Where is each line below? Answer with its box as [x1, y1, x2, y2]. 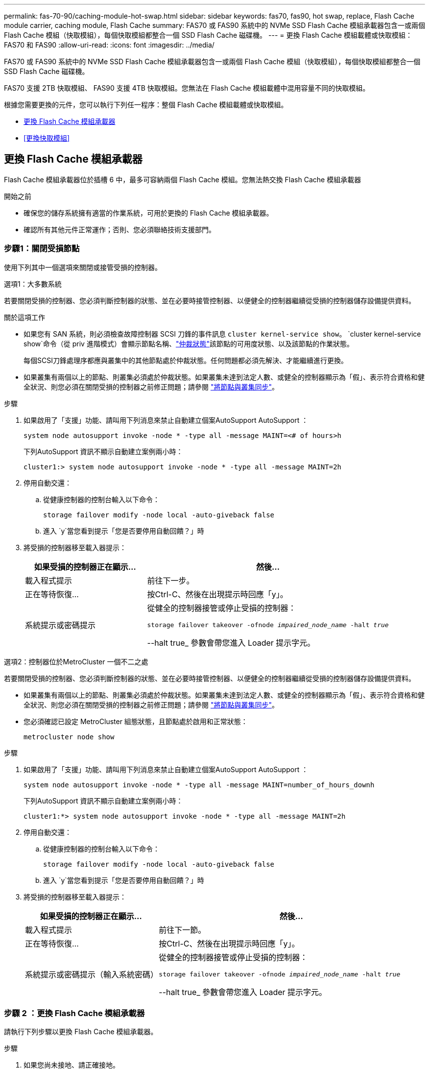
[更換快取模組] [24, 134, 70, 142]
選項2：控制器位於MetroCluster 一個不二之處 [4, 657, 148, 666]
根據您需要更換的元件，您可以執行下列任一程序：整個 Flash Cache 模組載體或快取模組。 [4, 100, 288, 109]
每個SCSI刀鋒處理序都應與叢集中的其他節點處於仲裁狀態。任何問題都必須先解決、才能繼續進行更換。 [24, 356, 348, 365]
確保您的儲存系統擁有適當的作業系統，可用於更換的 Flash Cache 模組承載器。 [24, 208, 273, 217]
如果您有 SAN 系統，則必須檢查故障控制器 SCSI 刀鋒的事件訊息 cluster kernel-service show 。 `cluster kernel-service [24, 329, 421, 338]
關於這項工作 [4, 313, 45, 321]
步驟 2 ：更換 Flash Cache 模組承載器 [4, 1008, 145, 1018]
